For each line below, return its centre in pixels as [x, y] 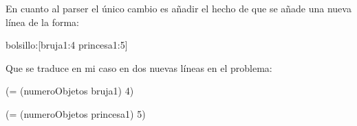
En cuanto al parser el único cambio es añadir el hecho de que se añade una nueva [178, 8]
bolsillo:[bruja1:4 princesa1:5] [67, 45]
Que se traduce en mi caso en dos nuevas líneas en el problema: [139, 67]
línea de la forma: [42, 22]
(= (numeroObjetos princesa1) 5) [76, 113]
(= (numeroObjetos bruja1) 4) [70, 91]
